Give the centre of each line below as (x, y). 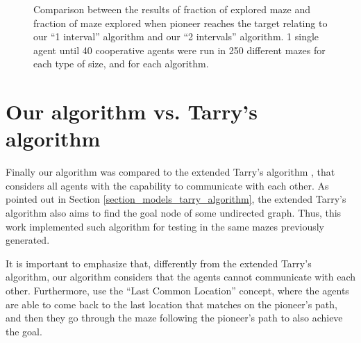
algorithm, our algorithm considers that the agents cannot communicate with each (180, 277)
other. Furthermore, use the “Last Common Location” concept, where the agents (177, 291)
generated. (28, 240)
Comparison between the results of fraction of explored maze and (172, 9)
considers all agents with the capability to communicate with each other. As (167, 185)
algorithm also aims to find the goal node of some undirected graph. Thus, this (174, 213)
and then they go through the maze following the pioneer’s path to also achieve (174, 318)
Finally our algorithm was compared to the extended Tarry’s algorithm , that (170, 172)
